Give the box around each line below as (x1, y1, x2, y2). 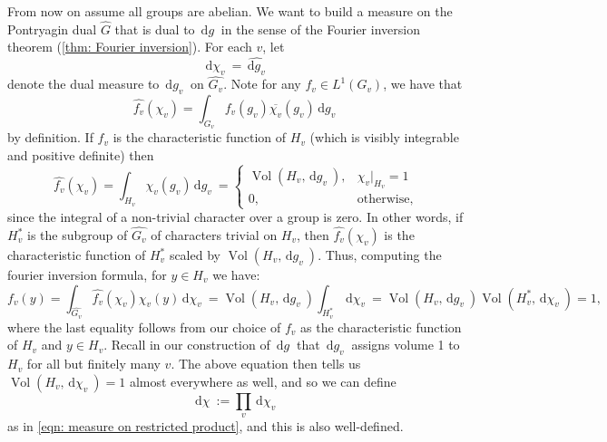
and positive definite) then (7, 145, 154, 164)
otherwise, (357, 192, 414, 206)
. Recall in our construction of (103, 335, 270, 354)
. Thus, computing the (318, 245, 442, 264)
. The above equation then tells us (171, 354, 361, 373)
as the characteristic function (300, 317, 462, 336)
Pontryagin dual (7, 19, 97, 38)
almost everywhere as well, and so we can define (129, 371, 397, 390)
